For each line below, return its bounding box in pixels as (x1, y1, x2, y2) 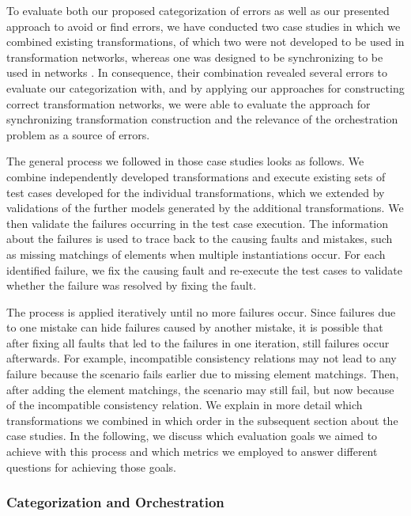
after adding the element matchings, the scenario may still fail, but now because (6, 381, 394, 397)
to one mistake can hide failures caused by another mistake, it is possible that (6, 319, 383, 336)
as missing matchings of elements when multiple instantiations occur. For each (6, 245, 386, 262)
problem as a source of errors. (6, 126, 150, 142)
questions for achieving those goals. (6, 458, 177, 475)
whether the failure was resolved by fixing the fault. (6, 277, 257, 294)
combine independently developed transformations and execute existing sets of (6, 168, 386, 184)
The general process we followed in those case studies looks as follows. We (6, 153, 364, 169)
